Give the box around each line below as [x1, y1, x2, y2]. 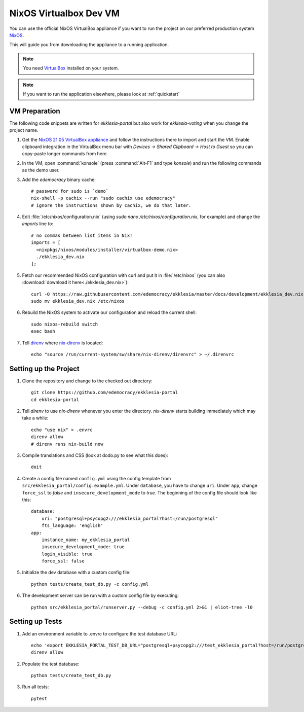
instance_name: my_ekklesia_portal [41, 537, 130, 543]
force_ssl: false [41, 558, 85, 564]
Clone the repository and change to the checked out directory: [22, 378, 153, 384]
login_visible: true [41, 551, 93, 557]
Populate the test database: [22, 661, 80, 667]
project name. [9, 127, 39, 133]
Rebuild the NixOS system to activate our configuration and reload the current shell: [22, 309, 197, 315]
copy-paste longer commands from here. [22, 151, 108, 157]
